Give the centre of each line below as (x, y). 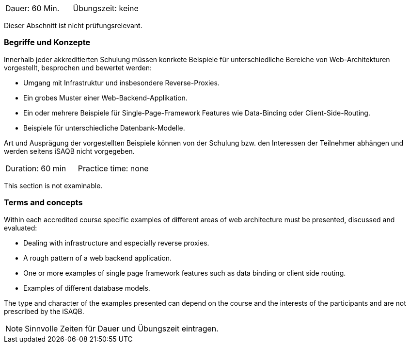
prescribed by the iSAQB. (44, 311)
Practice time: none (113, 168)
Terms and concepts (43, 203)
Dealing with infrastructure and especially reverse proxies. (116, 243)
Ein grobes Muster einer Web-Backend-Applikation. (105, 98)
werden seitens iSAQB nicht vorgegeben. (69, 151)
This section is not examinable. (53, 185)
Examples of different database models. (87, 288)
